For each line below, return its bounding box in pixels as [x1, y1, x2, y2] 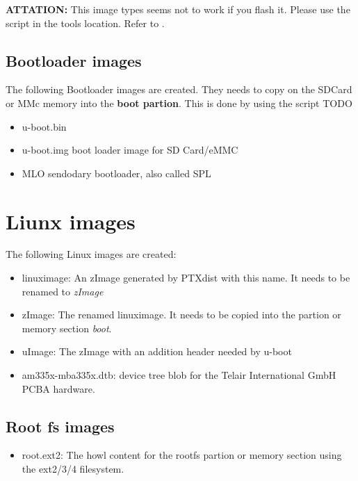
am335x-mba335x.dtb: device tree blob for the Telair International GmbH [22, 368, 336, 382]
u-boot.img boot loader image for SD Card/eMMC [22, 142, 238, 157]
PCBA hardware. [22, 381, 95, 396]
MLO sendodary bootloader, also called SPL [22, 165, 211, 180]
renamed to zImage [22, 284, 104, 298]
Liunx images [6, 206, 136, 235]
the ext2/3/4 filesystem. [22, 462, 124, 476]
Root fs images [6, 415, 115, 437]
